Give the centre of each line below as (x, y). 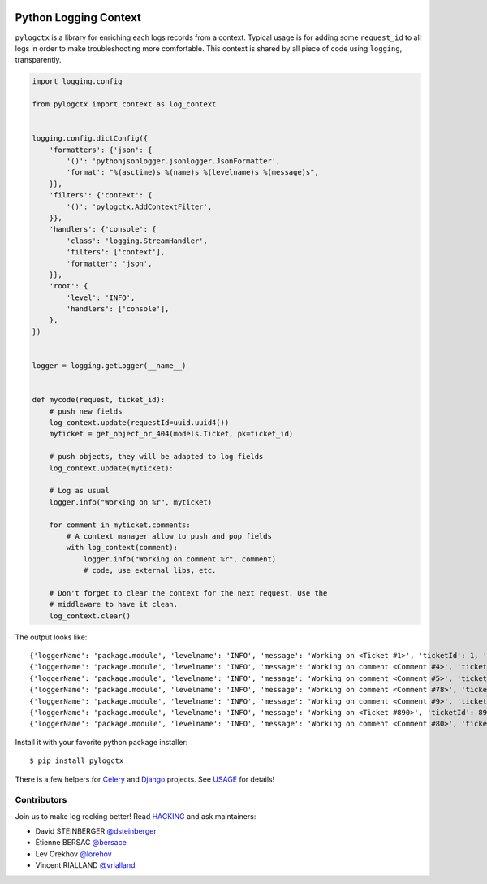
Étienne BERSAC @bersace (81, 843)
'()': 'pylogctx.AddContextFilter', (139, 206)
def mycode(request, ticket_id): (99, 400)
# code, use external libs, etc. (150, 570)
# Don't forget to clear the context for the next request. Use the (188, 593)
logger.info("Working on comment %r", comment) (180, 559)
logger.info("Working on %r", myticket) (131, 502)
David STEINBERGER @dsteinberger (96, 831)
